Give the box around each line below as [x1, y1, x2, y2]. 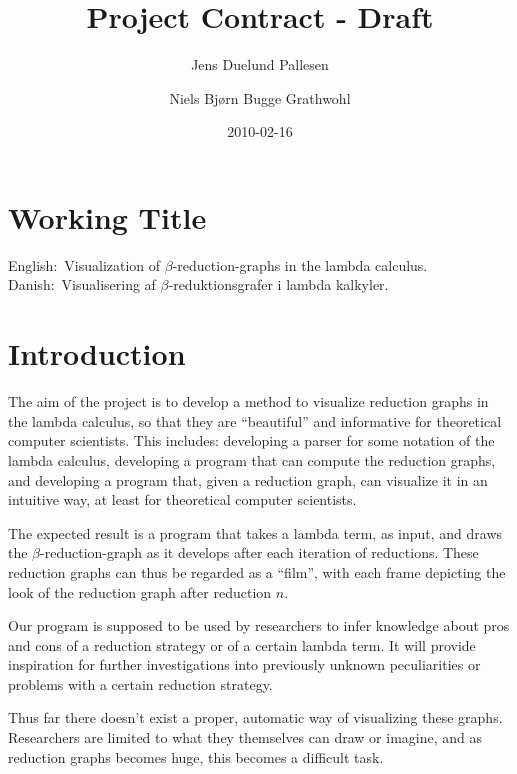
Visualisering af [61, 274, 156, 295]
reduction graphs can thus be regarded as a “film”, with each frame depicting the [8, 561, 506, 582]
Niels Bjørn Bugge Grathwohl [169, 87, 351, 108]
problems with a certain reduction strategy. [8, 673, 273, 694]
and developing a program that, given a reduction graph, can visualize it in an [8, 469, 488, 490]
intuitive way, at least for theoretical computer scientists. [8, 489, 357, 510]
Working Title [8, 196, 207, 237]
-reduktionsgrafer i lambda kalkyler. [168, 274, 389, 295]
